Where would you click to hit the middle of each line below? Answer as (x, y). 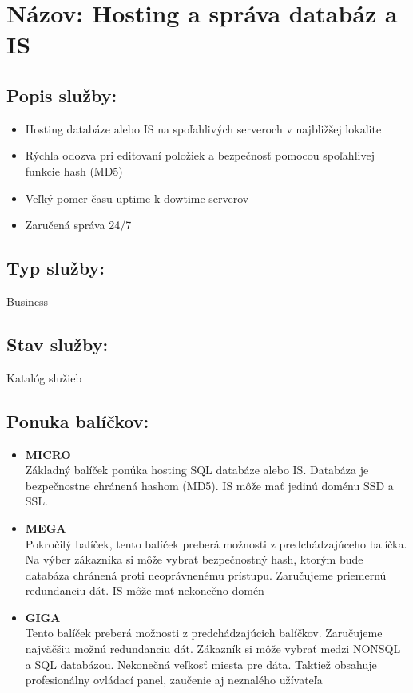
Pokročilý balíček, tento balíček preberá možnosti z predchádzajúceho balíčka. (216, 543)
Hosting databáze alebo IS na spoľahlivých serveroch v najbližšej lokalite (203, 128)
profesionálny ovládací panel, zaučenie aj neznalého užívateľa (174, 680)
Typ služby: (56, 268)
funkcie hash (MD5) (74, 170)
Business (28, 301)
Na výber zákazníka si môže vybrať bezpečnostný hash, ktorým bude (194, 559)
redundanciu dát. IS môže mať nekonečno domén (145, 590)
